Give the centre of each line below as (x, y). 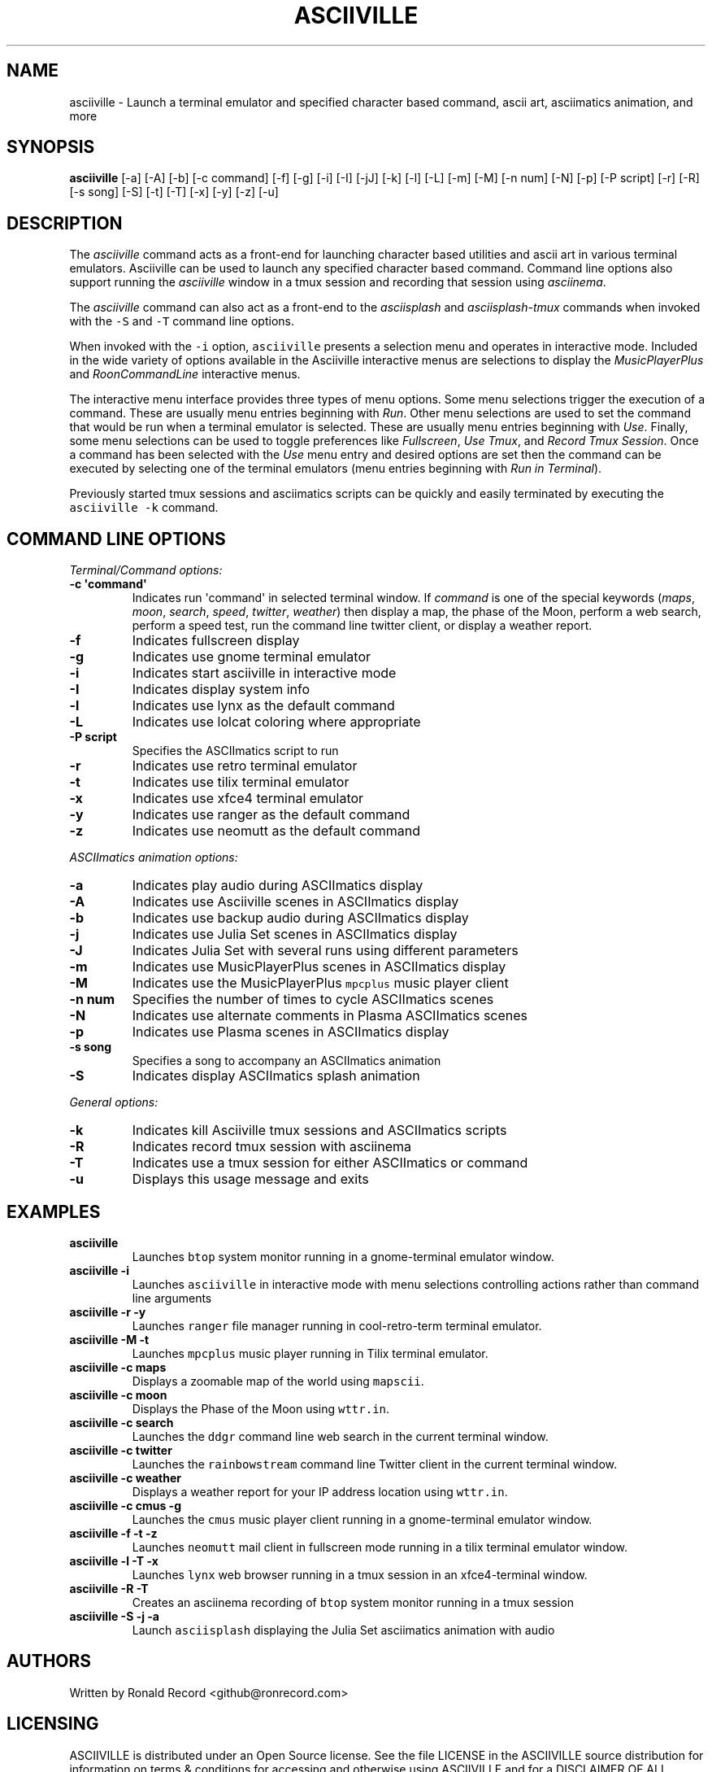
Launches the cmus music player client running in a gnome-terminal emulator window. (362, 1519)
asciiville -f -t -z (113, 1533)
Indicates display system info (221, 690)
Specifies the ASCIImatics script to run (235, 751)
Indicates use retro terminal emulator (245, 766)
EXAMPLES (54, 1211)
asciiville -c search (122, 1422)
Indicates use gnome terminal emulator (252, 657)
